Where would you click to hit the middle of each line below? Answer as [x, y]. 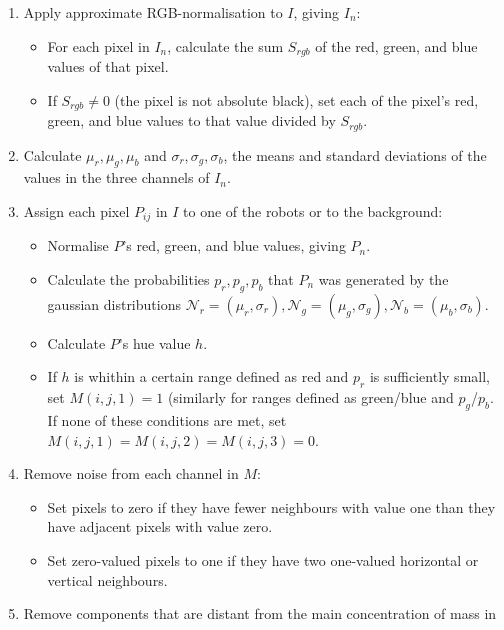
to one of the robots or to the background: [313, 210]
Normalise [78, 245]
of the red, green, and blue [396, 45]
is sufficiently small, [429, 376]
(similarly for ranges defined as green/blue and [310, 397]
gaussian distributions [114, 303]
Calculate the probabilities [128, 278]
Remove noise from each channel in [131, 473]
